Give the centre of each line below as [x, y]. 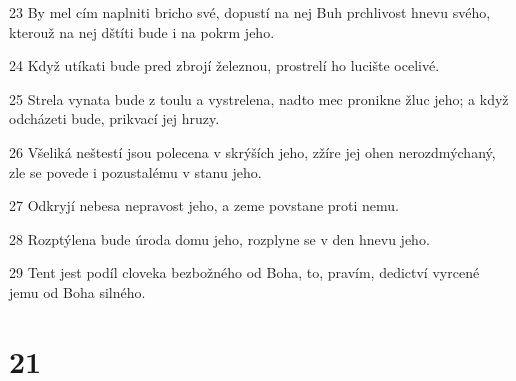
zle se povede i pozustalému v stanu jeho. [135, 171]
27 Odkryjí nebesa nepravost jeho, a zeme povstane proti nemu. [204, 205]
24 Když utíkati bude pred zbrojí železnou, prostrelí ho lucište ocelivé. [224, 65]
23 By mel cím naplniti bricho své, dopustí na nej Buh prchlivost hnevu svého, [250, 12]
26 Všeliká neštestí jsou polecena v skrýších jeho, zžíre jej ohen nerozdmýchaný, [252, 151]
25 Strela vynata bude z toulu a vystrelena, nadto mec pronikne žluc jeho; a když [259, 98]
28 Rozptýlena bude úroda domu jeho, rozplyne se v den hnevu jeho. [219, 238]
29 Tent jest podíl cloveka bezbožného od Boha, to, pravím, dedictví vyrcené [244, 272]
